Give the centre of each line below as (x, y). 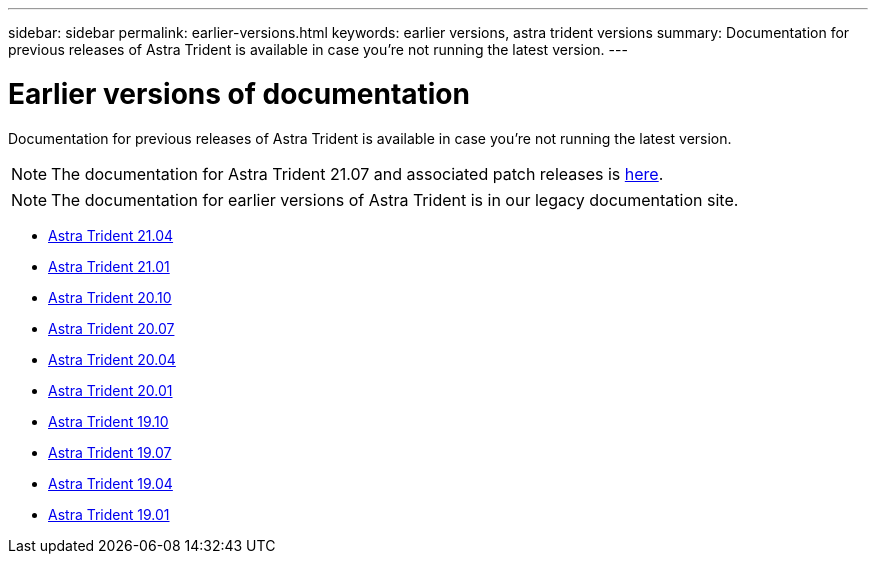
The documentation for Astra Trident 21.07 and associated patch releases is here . (357, 173)
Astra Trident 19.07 (110, 452)
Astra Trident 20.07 (111, 328)
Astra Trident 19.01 (109, 514)
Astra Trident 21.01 (109, 266)
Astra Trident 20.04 (112, 359)
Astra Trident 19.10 (108, 421)
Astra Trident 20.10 (110, 297)
